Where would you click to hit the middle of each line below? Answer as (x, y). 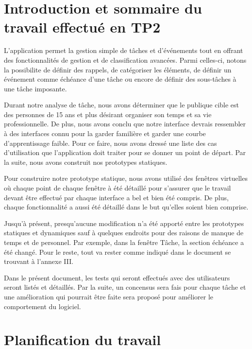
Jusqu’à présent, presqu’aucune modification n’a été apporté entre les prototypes (124, 223)
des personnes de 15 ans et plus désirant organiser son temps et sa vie (108, 114)
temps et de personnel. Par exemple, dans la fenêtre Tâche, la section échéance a (124, 242)
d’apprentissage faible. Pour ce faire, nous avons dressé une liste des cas (110, 143)
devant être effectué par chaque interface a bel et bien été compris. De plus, (116, 197)
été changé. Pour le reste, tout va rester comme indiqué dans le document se (118, 252)
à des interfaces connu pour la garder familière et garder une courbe (105, 133)
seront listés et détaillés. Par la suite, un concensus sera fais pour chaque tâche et (125, 287)
